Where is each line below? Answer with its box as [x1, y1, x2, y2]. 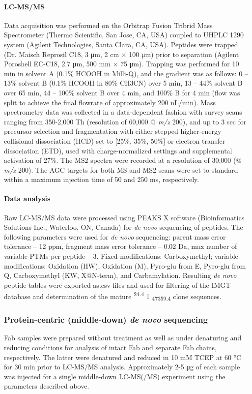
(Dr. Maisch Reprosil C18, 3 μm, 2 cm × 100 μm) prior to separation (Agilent [4, 49, 239, 59]
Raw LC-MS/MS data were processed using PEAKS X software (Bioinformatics [4, 212, 245, 222]
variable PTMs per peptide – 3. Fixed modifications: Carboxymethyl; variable [4, 251, 238, 261]
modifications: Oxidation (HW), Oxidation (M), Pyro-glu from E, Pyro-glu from [4, 260, 246, 271]
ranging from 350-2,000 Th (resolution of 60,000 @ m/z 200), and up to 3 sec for [4, 116, 247, 126]
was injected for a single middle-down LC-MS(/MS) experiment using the [4, 371, 225, 381]
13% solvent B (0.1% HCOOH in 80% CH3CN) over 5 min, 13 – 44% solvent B [4, 78, 243, 88]
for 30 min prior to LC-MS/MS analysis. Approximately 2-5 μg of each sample [4, 362, 240, 372]
